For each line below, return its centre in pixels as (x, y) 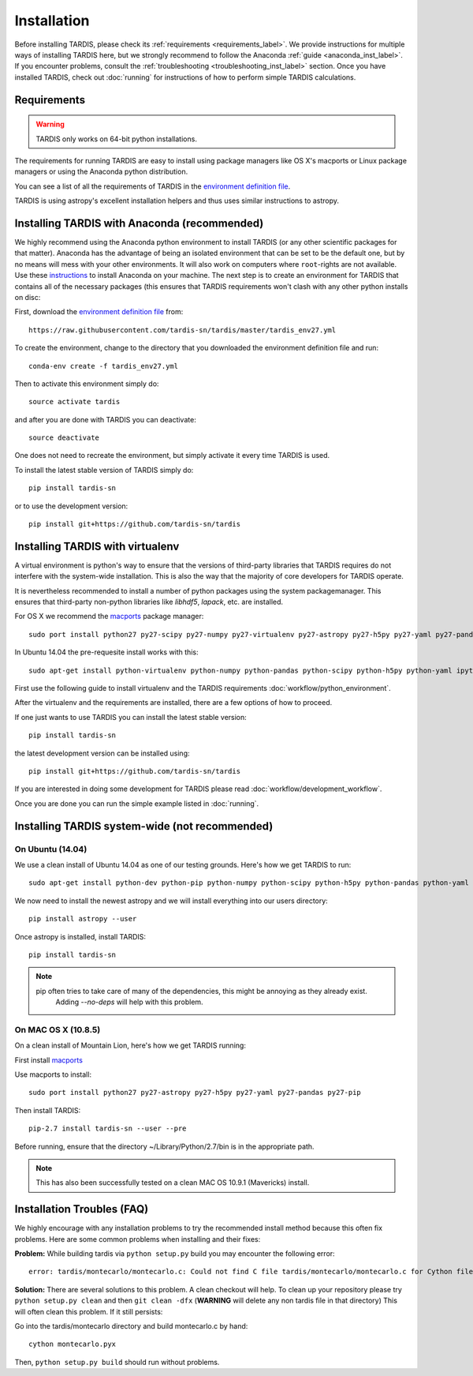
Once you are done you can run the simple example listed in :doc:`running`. (137, 803)
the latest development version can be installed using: (102, 753)
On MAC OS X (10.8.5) (58, 1029)
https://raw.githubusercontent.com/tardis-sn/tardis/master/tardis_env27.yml (182, 330)
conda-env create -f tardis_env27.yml (104, 366)
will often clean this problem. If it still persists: (89, 1311)
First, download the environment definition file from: (99, 312)
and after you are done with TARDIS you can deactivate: (105, 419)
